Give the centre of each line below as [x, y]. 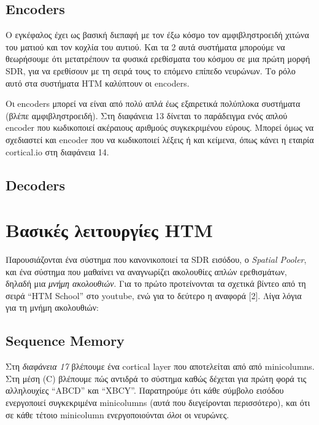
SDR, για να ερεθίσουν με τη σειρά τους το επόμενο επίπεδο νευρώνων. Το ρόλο [151, 70]
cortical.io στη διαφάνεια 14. [57, 151]
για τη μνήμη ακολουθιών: [52, 307]
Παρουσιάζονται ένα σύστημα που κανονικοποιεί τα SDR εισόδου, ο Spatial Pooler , [156, 259]
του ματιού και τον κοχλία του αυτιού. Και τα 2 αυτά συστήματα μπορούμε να [145, 46]
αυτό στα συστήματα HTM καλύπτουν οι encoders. [98, 83]
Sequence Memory [65, 341]
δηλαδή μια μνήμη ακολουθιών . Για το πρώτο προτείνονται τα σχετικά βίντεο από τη [156, 283]
